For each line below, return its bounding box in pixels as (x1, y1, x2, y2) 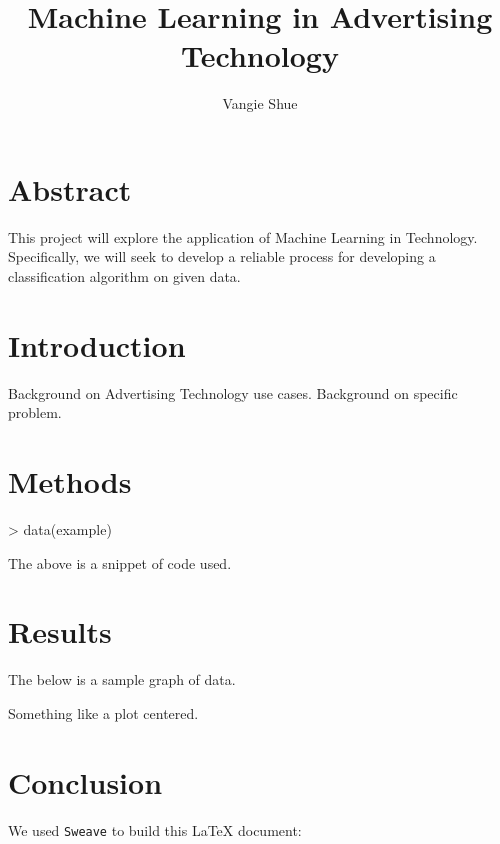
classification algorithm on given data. (8, 266, 241, 287)
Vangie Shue (222, 93, 298, 114)
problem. (8, 402, 62, 423)
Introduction (8, 324, 186, 365)
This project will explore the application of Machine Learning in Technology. (8, 226, 478, 247)
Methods (8, 461, 132, 502)
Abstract (8, 168, 132, 209)
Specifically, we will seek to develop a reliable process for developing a (8, 246, 436, 267)
